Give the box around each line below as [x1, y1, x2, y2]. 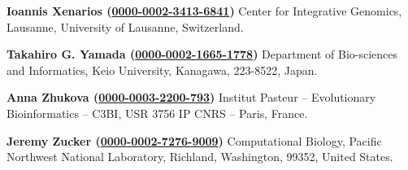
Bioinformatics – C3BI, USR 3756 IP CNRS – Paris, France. [7, 104, 308, 121]
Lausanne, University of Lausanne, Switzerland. [7, 18, 244, 35]
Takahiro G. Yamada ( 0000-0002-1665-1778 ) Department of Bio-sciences [7, 46, 398, 63]
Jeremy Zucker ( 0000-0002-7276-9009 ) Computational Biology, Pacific [7, 132, 382, 149]
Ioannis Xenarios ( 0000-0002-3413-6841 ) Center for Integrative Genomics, [7, 2, 402, 19]
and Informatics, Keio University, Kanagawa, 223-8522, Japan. [7, 61, 318, 78]
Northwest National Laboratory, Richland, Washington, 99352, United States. [7, 148, 393, 165]
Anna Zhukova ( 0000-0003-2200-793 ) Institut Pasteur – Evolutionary [7, 89, 376, 106]
